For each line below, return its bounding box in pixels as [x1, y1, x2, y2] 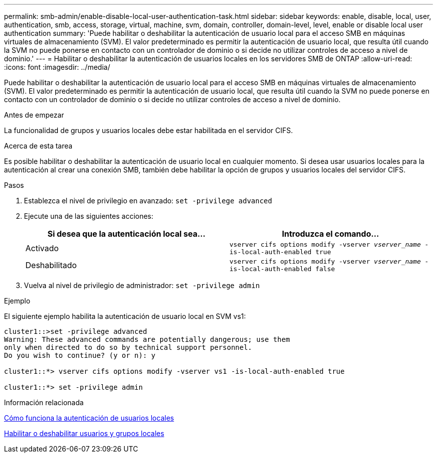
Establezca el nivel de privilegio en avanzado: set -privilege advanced [24, 196, 272, 205]
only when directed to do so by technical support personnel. [4, 343, 252, 351]
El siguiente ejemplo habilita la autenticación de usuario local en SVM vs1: [4, 312, 246, 320]
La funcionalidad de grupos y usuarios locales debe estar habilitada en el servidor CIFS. [4, 126, 293, 135]
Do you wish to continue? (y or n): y [4, 351, 156, 359]
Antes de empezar [4, 111, 64, 119]
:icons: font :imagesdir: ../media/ [4, 63, 110, 71]
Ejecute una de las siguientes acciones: [24, 212, 154, 220]
